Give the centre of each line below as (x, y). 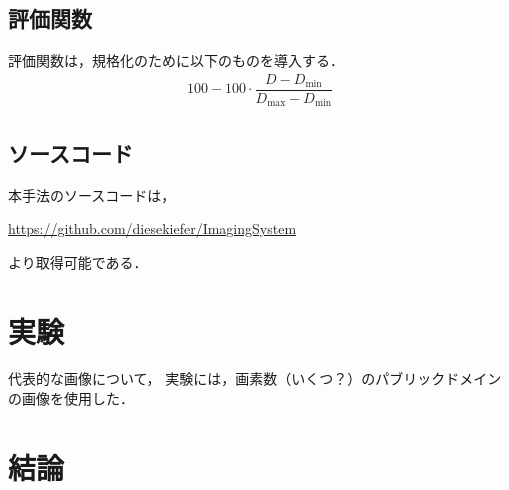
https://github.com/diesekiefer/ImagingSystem (152, 228)
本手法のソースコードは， (92, 194)
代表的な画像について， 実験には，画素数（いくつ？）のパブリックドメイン (255, 378)
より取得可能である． (78, 261)
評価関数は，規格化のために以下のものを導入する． (176, 60)
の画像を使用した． (71, 398)
